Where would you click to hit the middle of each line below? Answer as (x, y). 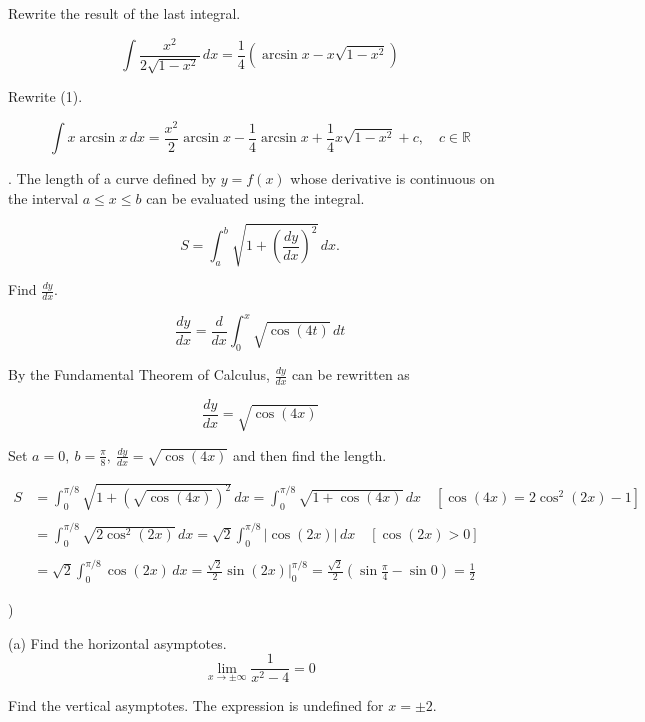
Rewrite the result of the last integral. (124, 13)
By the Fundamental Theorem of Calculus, (139, 374)
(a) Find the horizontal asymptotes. (117, 642)
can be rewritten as (350, 374)
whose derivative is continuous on (392, 178)
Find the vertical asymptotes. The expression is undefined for (196, 705)
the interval (43, 197)
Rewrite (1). (45, 96)
